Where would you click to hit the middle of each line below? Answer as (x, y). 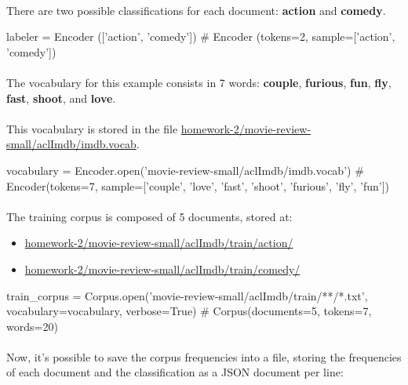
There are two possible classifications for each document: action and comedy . (196, 10)
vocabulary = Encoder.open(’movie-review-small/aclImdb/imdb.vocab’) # (185, 170)
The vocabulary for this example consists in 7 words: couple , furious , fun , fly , (199, 82)
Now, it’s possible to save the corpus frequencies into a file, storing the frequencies (204, 356)
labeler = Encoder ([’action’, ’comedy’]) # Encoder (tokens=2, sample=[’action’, (201, 36)
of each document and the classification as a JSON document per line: (175, 372)
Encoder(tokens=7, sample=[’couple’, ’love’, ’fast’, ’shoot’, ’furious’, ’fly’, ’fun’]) (198, 185)
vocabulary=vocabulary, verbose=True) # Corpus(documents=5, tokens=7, (189, 311)
